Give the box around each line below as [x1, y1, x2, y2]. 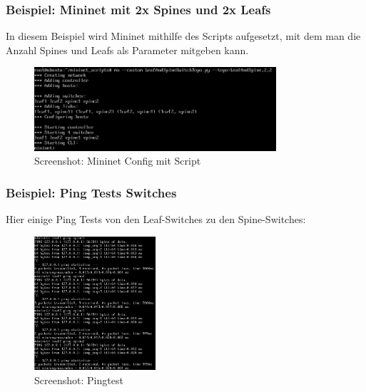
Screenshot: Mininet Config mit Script [34, 153, 201, 168]
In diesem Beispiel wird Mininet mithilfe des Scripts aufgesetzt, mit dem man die [6, 29, 361, 43]
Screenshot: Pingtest [34, 373, 123, 388]
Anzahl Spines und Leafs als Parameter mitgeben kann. [6, 42, 249, 57]
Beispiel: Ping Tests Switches [6, 183, 177, 201]
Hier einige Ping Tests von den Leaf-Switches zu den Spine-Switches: [6, 212, 306, 227]
